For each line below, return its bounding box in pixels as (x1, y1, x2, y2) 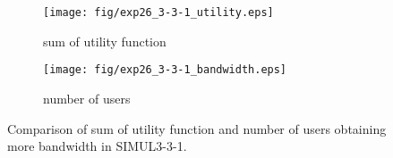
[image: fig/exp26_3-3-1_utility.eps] (43, 6, 274, 19)
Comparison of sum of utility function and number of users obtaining (7, 119, 387, 137)
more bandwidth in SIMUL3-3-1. (7, 137, 187, 155)
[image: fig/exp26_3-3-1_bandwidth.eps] (43, 63, 287, 77)
